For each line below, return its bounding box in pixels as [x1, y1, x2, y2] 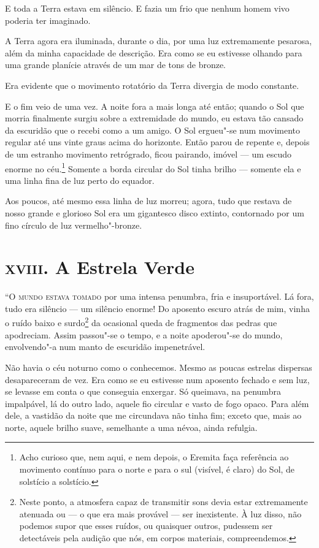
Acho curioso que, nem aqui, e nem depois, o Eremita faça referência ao [19, 451, 289, 463]
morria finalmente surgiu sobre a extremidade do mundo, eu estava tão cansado [5, 112, 304, 124]
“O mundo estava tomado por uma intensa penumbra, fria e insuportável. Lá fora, [5, 290, 314, 303]
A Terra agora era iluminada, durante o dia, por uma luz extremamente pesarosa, [5, 34, 312, 47]
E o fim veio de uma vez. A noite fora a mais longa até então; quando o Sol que [5, 99, 304, 112]
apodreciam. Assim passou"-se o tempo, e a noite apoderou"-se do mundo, [5, 328, 283, 341]
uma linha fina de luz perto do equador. [5, 173, 155, 186]
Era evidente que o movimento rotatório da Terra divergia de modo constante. [5, 78, 299, 91]
